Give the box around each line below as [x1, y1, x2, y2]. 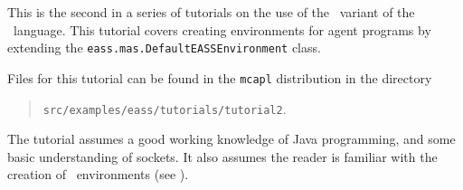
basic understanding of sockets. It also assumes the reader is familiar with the [7, 147, 438, 166]
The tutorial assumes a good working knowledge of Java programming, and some [7, 129, 456, 148]
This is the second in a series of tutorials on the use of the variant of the [7, 3, 415, 21]
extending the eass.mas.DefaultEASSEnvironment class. [7, 38, 321, 57]
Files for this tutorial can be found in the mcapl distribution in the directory [7, 68, 432, 87]
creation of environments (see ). [7, 165, 189, 184]
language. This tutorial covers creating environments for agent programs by [13, 20, 431, 39]
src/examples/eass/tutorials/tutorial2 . [43, 99, 287, 118]
